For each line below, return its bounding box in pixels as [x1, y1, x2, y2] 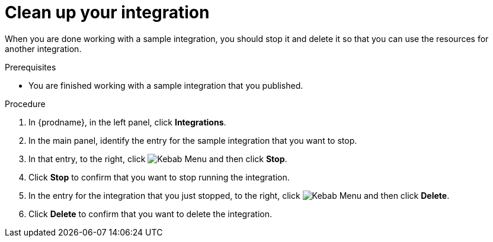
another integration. [5, 43, 82, 54]
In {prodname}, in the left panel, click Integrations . [28, 117, 226, 127]
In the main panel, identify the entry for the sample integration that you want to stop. [28, 135, 357, 146]
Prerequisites [5, 62, 56, 72]
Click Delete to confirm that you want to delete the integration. [28, 208, 272, 219]
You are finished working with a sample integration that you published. [28, 80, 303, 91]
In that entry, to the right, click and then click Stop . [28, 153, 287, 164]
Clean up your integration [5, 2, 210, 22]
